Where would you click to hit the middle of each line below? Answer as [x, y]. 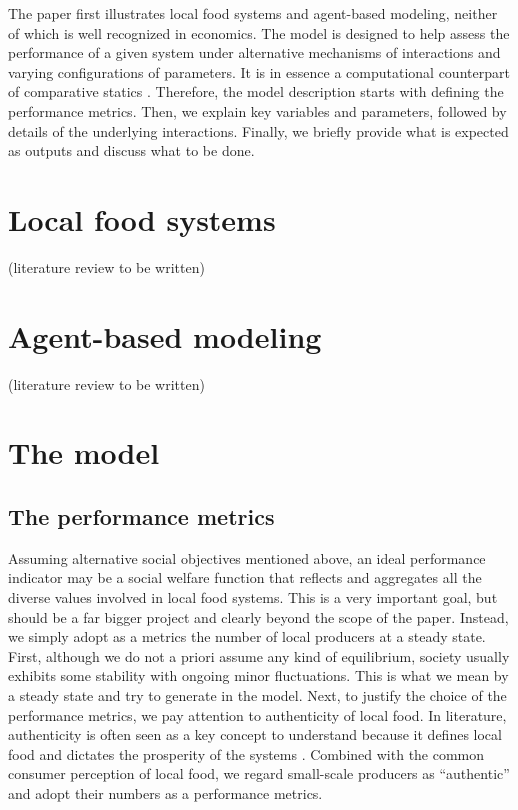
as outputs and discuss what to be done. [131, 150]
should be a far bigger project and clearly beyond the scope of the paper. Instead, [258, 616]
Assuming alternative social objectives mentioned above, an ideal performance [247, 557]
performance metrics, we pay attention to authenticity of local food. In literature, [257, 714]
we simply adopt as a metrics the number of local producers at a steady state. [247, 636]
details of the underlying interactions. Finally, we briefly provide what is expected [258, 130]
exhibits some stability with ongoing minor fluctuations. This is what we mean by [258, 675]
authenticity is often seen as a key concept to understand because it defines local [255, 734]
